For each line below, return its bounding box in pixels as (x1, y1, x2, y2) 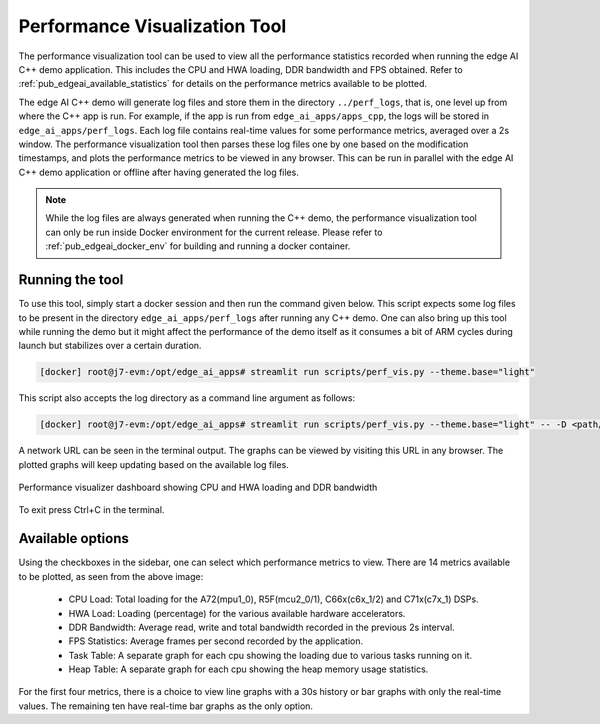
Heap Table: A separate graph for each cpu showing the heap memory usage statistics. (68, 663, 429, 675)
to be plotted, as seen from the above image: (18, 570, 204, 582)
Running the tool (18, 271, 124, 289)
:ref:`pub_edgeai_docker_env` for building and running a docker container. (45, 240, 351, 252)
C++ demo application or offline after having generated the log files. (18, 166, 299, 178)
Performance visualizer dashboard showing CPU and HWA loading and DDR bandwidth (18, 481, 378, 494)
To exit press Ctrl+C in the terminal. (18, 504, 165, 516)
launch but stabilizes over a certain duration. (18, 340, 202, 352)
